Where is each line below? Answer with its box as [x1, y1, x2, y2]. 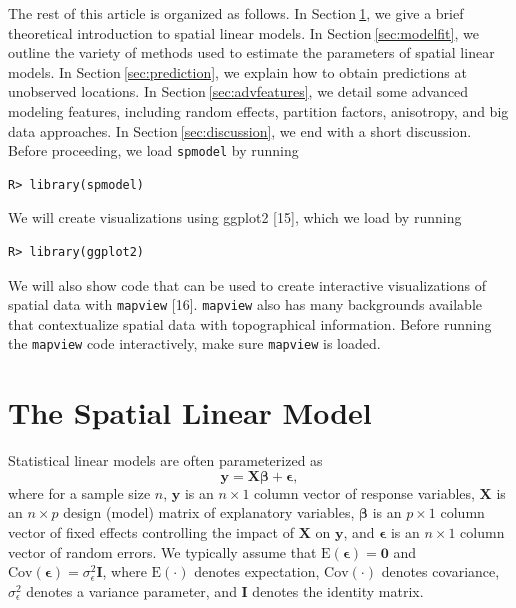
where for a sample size [8, 482, 151, 503]
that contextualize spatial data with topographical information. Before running [8, 313, 492, 334]
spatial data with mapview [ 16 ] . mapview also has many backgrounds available [8, 294, 482, 315]
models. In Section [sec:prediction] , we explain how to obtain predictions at [8, 61, 467, 82]
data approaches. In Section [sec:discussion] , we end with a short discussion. [8, 120, 472, 141]
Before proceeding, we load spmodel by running [8, 140, 299, 161]
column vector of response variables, [254, 482, 475, 503]
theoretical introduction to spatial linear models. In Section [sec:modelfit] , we [8, 22, 479, 43]
